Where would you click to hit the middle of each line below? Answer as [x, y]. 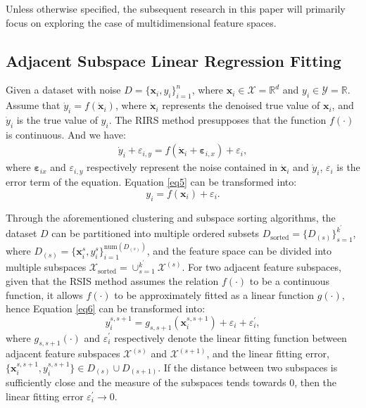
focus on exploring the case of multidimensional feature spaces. [141, 22]
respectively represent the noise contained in [182, 167]
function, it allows [44, 294]
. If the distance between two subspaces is [248, 367]
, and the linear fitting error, [268, 353]
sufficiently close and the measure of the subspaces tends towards [146, 382]
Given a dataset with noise [63, 90]
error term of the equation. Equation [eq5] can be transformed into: [151, 182]
